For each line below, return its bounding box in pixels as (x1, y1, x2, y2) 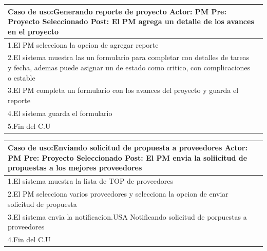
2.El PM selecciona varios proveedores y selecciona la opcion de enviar (8, 188, 228, 199)
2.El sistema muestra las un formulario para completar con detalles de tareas (8, 52, 250, 63)
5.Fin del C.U (8, 120, 51, 131)
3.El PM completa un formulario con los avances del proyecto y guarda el (8, 85, 239, 95)
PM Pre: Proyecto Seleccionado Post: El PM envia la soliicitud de (8, 152, 247, 163)
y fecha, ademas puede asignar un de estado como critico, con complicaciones (8, 62, 251, 72)
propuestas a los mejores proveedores (8, 162, 142, 173)
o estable (8, 72, 35, 83)
